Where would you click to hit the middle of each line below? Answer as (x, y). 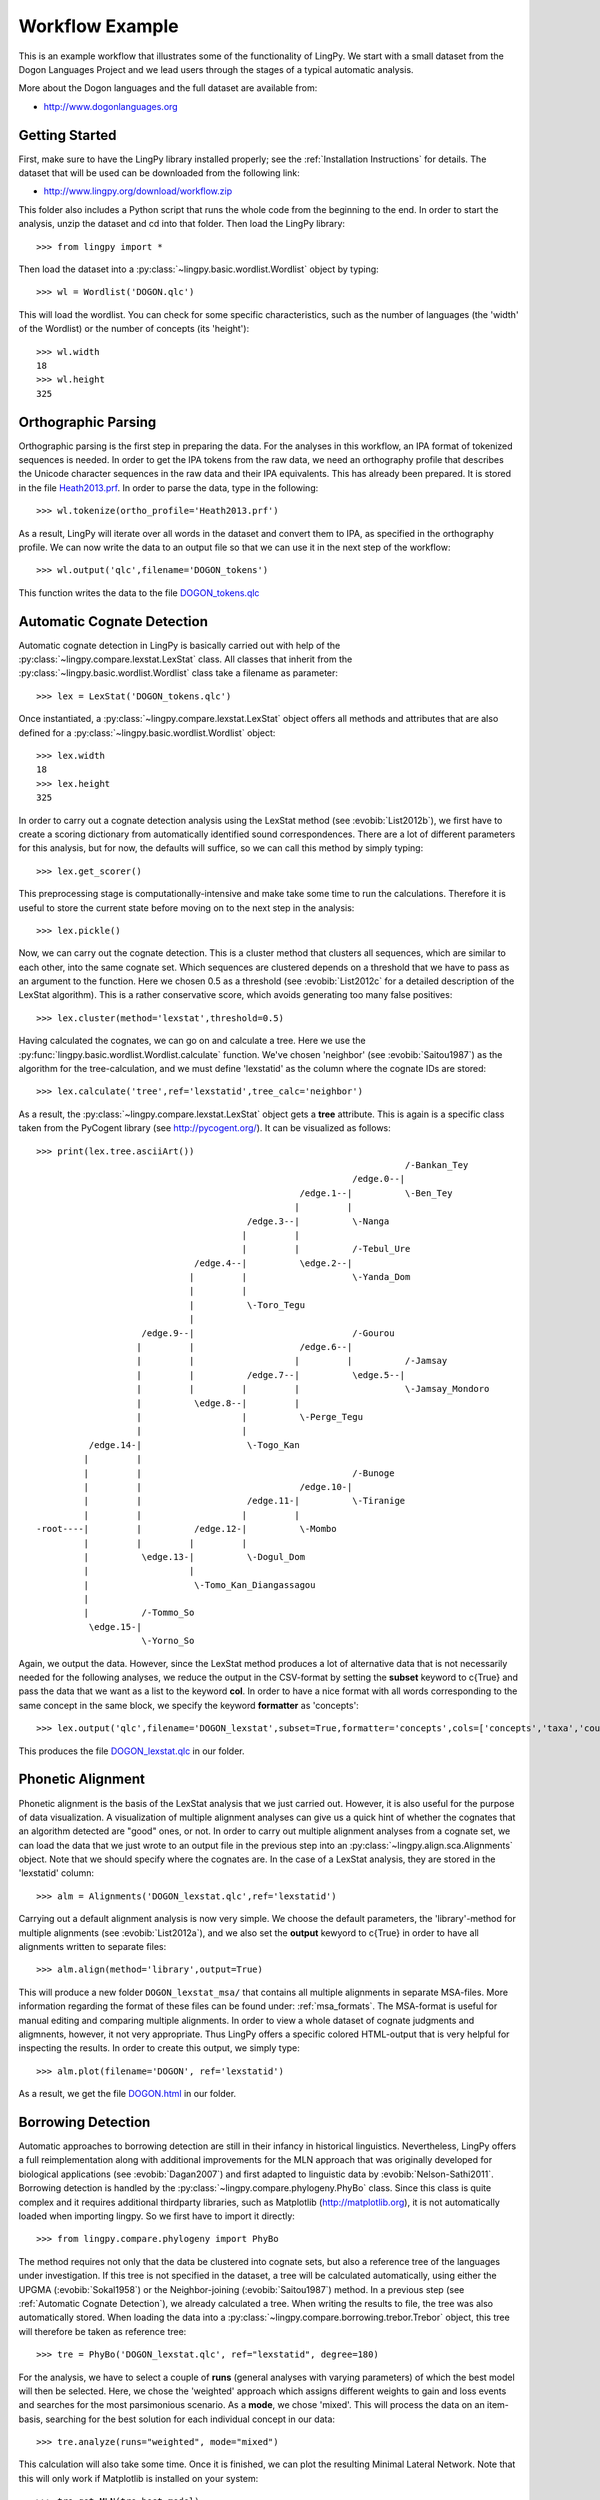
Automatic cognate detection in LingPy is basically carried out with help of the (179, 645)
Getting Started (67, 135)
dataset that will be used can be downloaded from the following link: (159, 173)
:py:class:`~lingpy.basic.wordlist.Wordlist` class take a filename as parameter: (178, 673)
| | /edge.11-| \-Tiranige (244, 1501)
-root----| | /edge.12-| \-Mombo (186, 1529)
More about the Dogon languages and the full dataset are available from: (168, 88)
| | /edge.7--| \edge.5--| (271, 1374)
